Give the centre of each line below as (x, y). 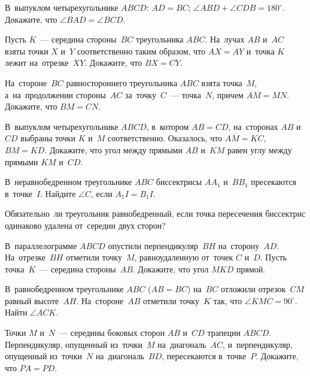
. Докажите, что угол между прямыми (113, 149)
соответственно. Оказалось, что (165, 138)
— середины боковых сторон (112, 333)
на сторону (239, 245)
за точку (141, 94)
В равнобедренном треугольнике (64, 289)
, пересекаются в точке (204, 356)
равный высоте (32, 300)
